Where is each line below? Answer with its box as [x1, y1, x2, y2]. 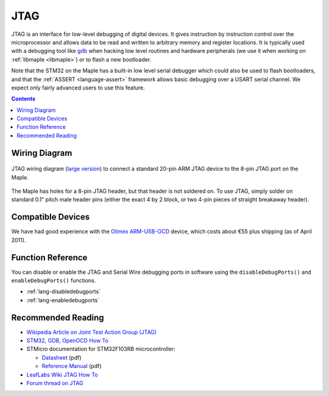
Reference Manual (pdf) [41, 363, 102, 370]
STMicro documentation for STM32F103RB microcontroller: [26, 346, 176, 353]
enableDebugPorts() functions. [11, 277, 96, 284]
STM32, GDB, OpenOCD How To [26, 337, 109, 344]
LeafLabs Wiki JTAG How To [26, 371, 98, 378]
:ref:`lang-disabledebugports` [26, 288, 101, 295]
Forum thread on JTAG [26, 380, 83, 387]
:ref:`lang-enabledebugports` [26, 296, 100, 304]
